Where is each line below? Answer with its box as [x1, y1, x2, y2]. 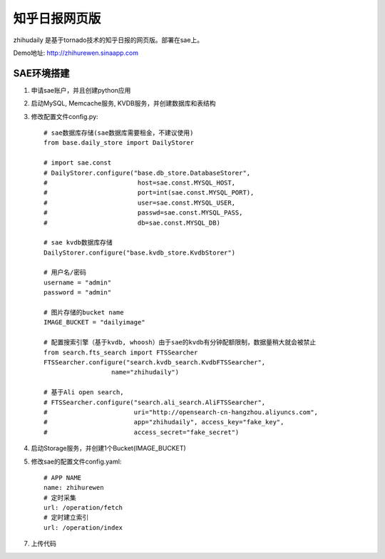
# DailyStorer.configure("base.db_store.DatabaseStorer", [43, 168, 251, 177]
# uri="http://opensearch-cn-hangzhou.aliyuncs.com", [43, 408, 319, 416]
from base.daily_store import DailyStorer [43, 139, 195, 147]
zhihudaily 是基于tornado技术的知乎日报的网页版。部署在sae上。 [13, 36, 203, 44]
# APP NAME [43, 473, 82, 481]
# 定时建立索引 [43, 513, 89, 522]
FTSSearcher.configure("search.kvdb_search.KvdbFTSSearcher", [43, 359, 266, 366]
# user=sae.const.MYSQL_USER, [43, 198, 235, 207]
